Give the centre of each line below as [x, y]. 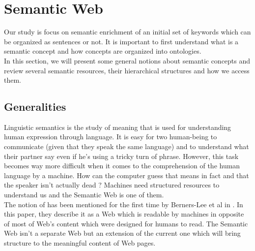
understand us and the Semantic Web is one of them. [84, 195]
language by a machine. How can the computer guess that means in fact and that [127, 175]
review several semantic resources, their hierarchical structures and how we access [127, 70]
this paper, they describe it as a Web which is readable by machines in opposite [124, 214]
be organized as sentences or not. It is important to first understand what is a [121, 41]
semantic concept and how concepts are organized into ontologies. [103, 51]
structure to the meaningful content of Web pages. [80, 243]
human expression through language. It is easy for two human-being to [111, 137]
